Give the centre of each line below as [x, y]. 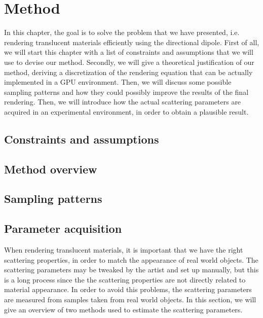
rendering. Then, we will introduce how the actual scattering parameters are [123, 102]
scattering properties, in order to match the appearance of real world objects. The [131, 259]
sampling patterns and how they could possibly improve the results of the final [126, 92]
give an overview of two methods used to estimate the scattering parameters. [123, 309]
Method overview [51, 169]
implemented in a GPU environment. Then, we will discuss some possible [118, 82]
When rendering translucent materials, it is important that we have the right [124, 250]
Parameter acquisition [63, 228]
